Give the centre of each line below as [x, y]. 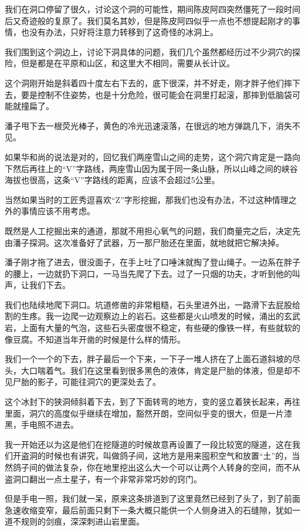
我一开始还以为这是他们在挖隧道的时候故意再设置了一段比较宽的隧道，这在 [148, 444]
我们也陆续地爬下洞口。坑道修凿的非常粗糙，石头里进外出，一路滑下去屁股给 [152, 304]
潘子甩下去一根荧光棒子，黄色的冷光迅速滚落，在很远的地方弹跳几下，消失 [148, 125]
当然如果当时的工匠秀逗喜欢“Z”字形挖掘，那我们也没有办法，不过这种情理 [147, 199]
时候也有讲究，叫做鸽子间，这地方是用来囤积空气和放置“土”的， [169, 456]
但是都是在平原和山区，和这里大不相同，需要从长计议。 [128, 63]
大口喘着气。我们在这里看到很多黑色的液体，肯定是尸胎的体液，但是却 [156, 370]
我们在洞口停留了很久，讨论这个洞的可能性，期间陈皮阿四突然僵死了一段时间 [152, 9]
